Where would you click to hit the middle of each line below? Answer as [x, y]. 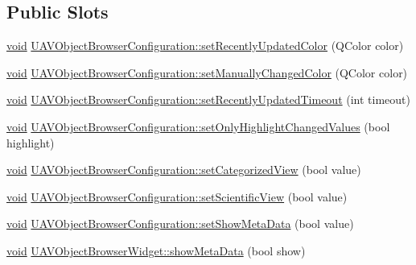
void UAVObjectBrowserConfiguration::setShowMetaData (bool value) [180, 224]
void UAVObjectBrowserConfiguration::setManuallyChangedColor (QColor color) [207, 72]
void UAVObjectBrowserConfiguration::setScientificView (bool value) [177, 196]
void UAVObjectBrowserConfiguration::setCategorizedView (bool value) [184, 170]
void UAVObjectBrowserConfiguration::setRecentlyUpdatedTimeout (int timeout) [209, 99]
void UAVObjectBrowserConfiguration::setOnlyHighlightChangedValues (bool [198, 126]
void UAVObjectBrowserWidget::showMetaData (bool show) [156, 250]
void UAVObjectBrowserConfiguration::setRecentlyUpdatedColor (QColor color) [205, 46]
